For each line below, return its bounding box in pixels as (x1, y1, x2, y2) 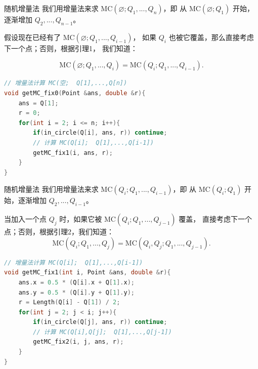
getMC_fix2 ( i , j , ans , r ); (33, 338, 124, 346)
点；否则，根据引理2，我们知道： (4, 226, 114, 237)
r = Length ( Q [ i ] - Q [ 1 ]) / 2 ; (18, 299, 120, 306)
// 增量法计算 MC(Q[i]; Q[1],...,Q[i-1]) (4, 259, 143, 266)
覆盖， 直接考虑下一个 (179, 214, 252, 224)
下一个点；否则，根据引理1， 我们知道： (4, 43, 138, 53)
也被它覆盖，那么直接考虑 (168, 31, 254, 42)
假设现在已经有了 (4, 31, 61, 42)
